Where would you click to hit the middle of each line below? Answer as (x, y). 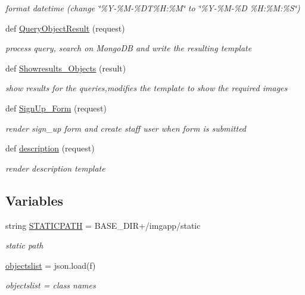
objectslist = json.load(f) (51, 265)
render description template (55, 168)
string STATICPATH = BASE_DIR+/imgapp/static (103, 225)
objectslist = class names (51, 285)
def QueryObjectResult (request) (65, 28)
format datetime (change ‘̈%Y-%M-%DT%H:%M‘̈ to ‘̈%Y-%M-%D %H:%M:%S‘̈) (153, 8)
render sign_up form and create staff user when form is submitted (126, 128)
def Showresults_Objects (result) (66, 68)
